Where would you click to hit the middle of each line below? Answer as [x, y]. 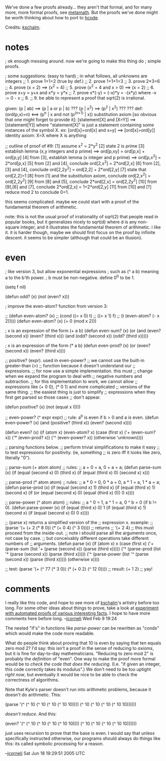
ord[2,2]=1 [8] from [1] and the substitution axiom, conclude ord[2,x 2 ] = [78, 175]
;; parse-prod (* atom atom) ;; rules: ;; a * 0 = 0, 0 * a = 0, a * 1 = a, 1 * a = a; [83, 482]
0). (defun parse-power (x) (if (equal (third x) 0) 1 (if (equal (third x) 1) [76, 508]
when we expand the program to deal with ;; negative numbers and [74, 376]
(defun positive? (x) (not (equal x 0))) [43, 407]
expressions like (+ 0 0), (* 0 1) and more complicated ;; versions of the [78, 387]
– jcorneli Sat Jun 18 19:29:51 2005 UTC [45, 754]
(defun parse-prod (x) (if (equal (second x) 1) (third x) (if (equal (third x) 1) [80, 487]
